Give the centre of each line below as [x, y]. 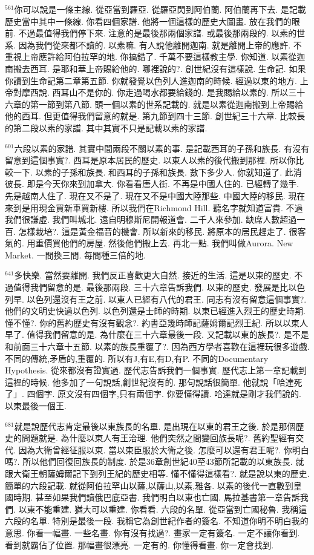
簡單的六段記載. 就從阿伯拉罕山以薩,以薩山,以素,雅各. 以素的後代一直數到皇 [153, 485]
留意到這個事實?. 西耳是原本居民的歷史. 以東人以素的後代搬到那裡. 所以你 [150, 160]
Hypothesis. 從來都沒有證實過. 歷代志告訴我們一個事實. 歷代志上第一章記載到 [156, 370]
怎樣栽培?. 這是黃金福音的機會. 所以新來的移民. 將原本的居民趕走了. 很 [158, 231]
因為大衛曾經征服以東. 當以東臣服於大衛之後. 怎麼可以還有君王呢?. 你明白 [164, 449]
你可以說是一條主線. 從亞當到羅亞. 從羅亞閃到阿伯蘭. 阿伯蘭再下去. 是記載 [160, 9]
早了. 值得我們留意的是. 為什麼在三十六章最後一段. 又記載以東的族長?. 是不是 [157, 334]
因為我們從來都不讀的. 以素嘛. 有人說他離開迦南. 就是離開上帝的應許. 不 [160, 44]
